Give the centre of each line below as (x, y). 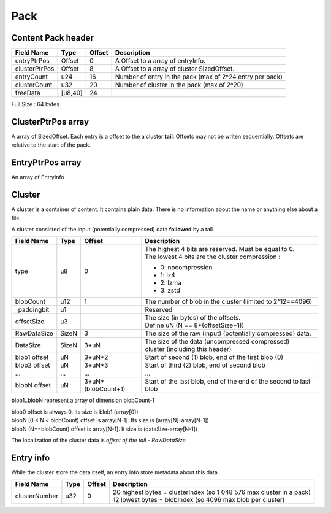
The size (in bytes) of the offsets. (193, 318)
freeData (28, 93)
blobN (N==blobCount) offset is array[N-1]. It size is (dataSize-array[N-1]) (105, 429)
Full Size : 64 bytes (35, 104)
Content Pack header (53, 38)
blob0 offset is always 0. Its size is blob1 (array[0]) (75, 412)
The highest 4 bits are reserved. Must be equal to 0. (220, 249)
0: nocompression (186, 268)
